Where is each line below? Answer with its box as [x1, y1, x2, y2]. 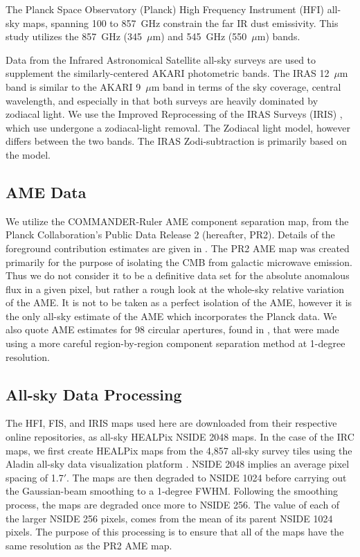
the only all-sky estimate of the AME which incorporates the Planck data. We [6, 308, 337, 323]
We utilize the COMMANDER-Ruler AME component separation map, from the [6, 213, 349, 228]
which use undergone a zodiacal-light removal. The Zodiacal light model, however [6, 120, 350, 134]
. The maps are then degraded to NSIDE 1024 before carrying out [66, 470, 347, 484]
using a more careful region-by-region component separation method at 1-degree [6, 336, 345, 351]
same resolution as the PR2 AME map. [6, 538, 172, 552]
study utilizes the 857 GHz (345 [6, 29, 143, 44]
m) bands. [257, 29, 300, 44]
